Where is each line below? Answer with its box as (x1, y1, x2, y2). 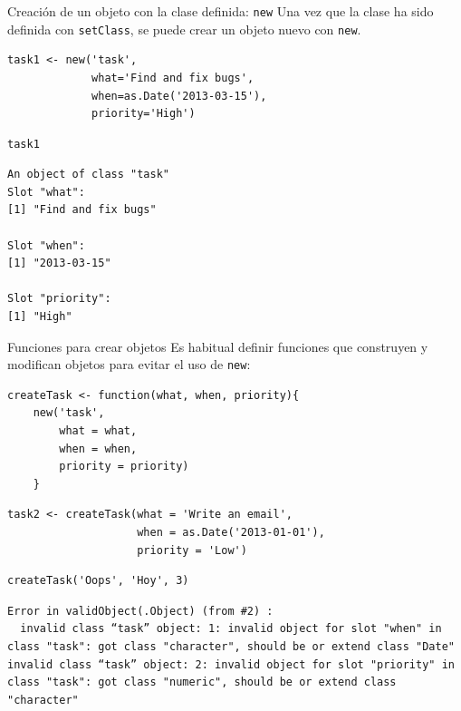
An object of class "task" (7, 168, 169, 181)
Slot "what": (7, 185, 85, 199)
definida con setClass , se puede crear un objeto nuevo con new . (7, 19, 361, 38)
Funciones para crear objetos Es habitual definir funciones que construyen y (7, 336, 428, 355)
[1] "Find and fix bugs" (7, 203, 157, 217)
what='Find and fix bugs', (91, 71, 255, 84)
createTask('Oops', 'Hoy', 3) (7, 574, 189, 588)
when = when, (59, 442, 138, 455)
